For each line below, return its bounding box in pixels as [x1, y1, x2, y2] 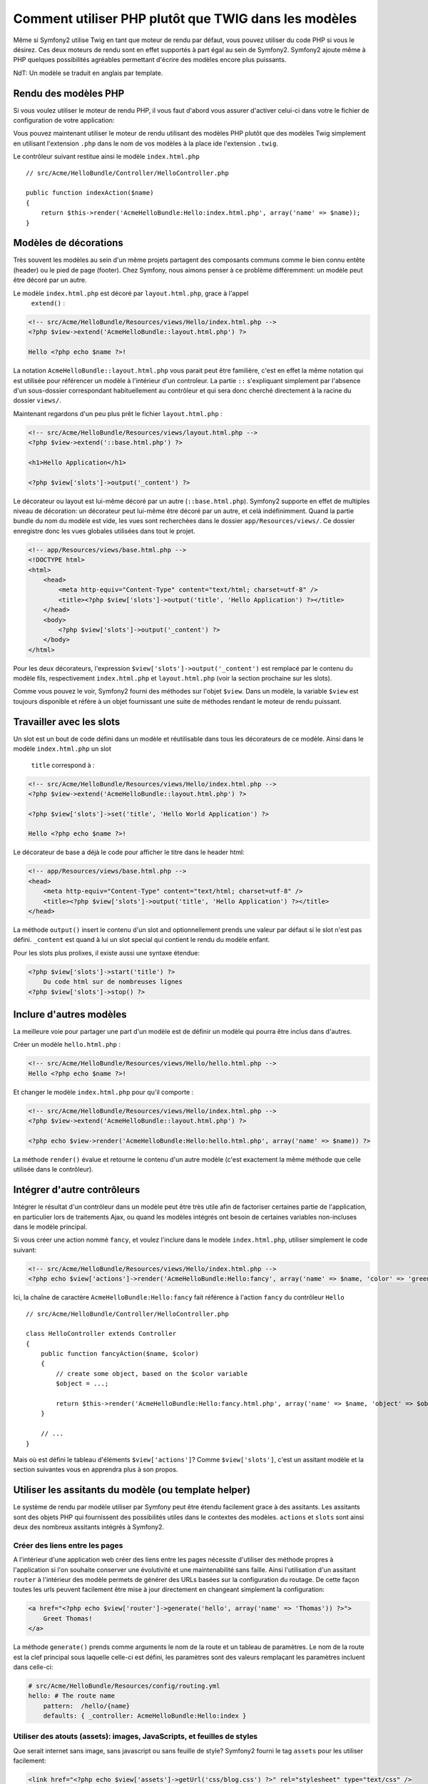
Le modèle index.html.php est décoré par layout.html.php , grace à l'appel [13, 289, 249, 298]
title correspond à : [31, 761, 96, 769]
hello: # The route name [28, 1692, 116, 1700]
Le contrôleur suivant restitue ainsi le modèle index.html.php [13, 152, 200, 161]
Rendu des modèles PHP [13, 87, 125, 99]
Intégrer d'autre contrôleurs [13, 1184, 141, 1196]
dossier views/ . [13, 396, 62, 405]
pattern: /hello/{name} [43, 1702, 131, 1710]
